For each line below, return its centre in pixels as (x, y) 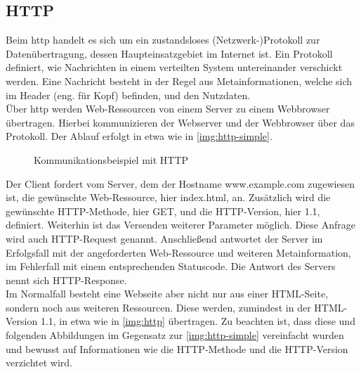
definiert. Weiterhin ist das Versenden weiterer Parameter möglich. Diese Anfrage (180, 225)
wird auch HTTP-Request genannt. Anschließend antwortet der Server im (164, 238)
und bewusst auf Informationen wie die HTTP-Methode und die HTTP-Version (177, 348)
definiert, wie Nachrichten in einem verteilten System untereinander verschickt (174, 67)
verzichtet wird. (39, 363)
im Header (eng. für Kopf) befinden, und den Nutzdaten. (128, 95)
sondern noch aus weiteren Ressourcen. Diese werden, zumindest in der (158, 307)
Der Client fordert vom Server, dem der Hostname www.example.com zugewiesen (180, 183)
